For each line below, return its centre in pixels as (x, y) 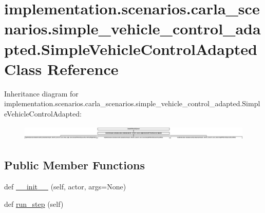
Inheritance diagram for (41, 93)
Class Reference (61, 69)
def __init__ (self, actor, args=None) (65, 187)
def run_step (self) (34, 204)
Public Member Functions (74, 165)
